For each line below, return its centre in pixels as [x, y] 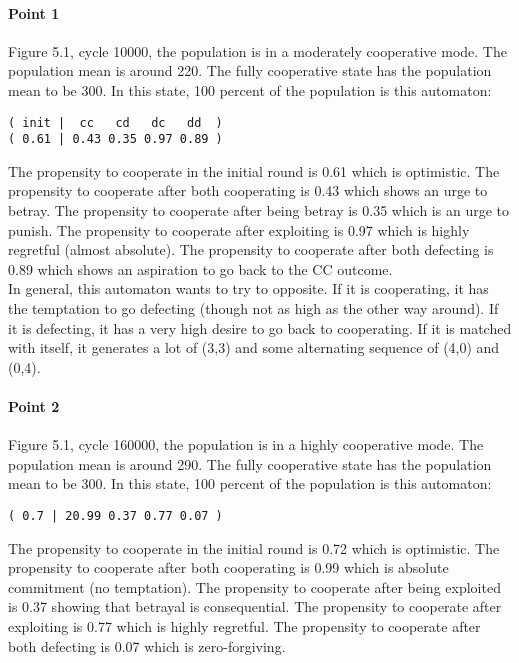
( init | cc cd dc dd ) [115, 122]
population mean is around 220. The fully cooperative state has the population [250, 70]
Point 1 [34, 12]
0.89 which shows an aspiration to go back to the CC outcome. [200, 268]
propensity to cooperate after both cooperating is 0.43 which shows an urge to [248, 190]
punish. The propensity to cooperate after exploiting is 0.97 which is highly [239, 229]
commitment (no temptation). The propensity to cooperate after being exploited [254, 586]
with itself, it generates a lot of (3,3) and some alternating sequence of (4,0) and [254, 347]
